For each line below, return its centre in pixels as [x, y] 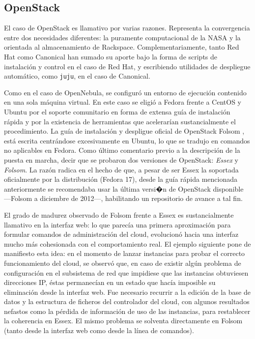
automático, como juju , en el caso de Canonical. [77, 76]
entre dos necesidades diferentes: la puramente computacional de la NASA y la [122, 37]
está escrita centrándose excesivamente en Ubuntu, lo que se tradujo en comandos [127, 140]
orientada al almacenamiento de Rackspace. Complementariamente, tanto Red [122, 47]
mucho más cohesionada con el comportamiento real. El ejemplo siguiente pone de [127, 243]
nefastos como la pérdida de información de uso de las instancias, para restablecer [127, 311]
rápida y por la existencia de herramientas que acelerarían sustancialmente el [120, 121]
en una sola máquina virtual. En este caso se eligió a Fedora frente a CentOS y [123, 102]
